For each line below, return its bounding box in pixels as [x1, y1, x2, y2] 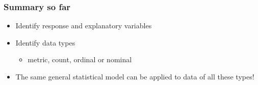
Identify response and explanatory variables [15, 20, 152, 31]
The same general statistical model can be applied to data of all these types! [15, 71, 254, 81]
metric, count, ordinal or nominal [28, 54, 132, 65]
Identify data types [15, 37, 75, 48]
